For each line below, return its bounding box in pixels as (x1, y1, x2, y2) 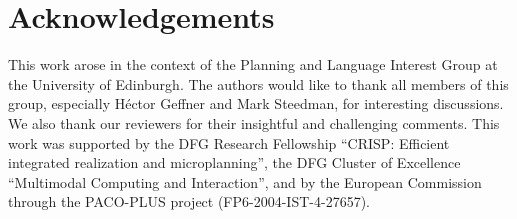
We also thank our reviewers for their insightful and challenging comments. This (8, 112, 500, 133)
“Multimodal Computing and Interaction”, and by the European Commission (8, 171, 482, 192)
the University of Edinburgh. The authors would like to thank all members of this (8, 73, 509, 94)
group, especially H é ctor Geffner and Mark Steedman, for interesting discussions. (8, 93, 504, 114)
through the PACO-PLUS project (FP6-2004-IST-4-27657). (8, 191, 370, 212)
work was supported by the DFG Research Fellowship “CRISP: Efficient (8, 132, 450, 153)
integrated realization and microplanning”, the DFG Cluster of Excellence (8, 152, 461, 173)
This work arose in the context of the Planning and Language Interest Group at (8, 54, 498, 75)
